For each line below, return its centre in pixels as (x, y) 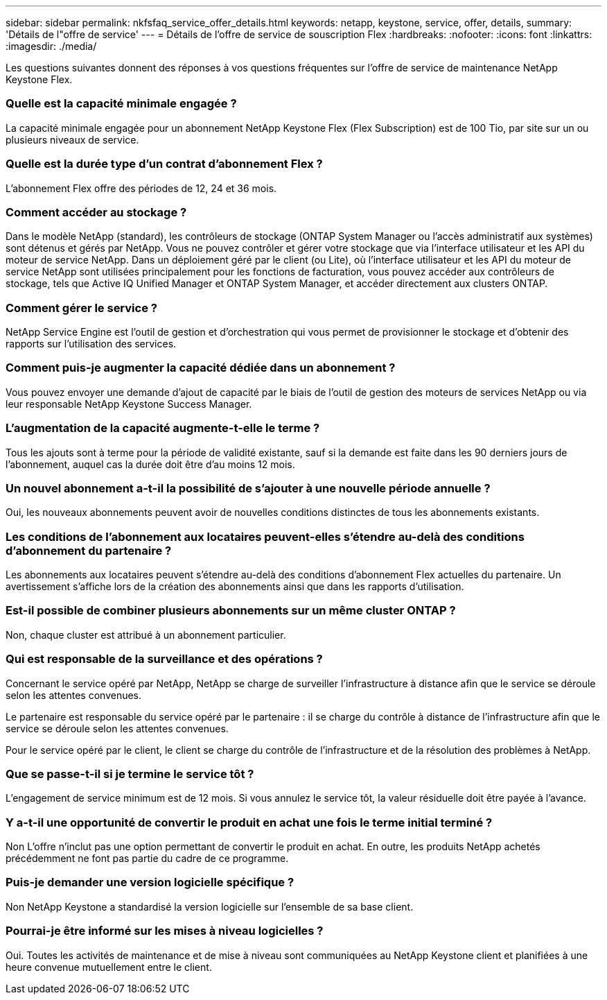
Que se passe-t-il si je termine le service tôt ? (130, 774)
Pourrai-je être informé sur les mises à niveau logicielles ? (165, 931)
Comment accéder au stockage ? (96, 212)
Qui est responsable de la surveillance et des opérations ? (164, 659)
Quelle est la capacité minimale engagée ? (121, 104)
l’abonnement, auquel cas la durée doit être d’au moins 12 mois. (150, 464)
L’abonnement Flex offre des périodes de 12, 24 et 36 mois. (141, 188)
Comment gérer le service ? (81, 308)
